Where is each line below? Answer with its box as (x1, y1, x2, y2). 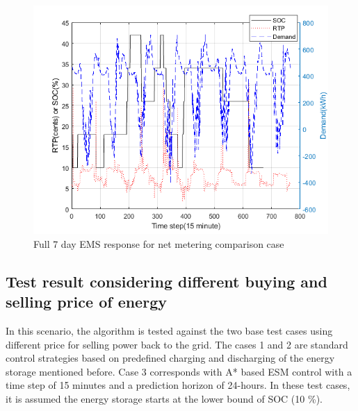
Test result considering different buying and (6, 270, 327, 292)
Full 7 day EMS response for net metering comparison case (33, 236, 284, 251)
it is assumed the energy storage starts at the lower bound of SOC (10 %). (6, 392, 323, 406)
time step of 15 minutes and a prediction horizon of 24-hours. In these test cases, (6, 378, 350, 392)
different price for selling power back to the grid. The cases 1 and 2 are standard (6, 337, 348, 351)
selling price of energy (6, 291, 167, 312)
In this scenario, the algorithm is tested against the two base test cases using (6, 324, 333, 338)
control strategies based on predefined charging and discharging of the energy (6, 351, 335, 365)
